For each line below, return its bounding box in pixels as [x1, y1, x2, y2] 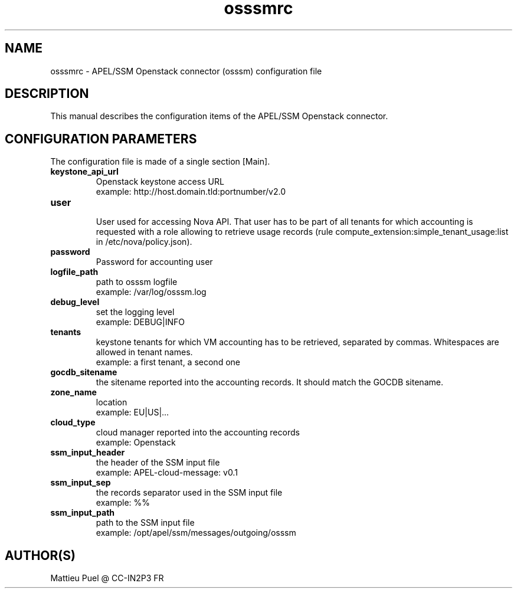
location [96, 397, 127, 408]
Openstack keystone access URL [96, 176, 224, 187]
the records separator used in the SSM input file [96, 487, 283, 498]
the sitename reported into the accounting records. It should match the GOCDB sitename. [96, 377, 443, 388]
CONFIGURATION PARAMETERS [5, 131, 197, 146]
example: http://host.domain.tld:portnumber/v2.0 [96, 186, 286, 197]
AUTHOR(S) [5, 548, 76, 563]
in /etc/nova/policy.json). [96, 237, 192, 247]
